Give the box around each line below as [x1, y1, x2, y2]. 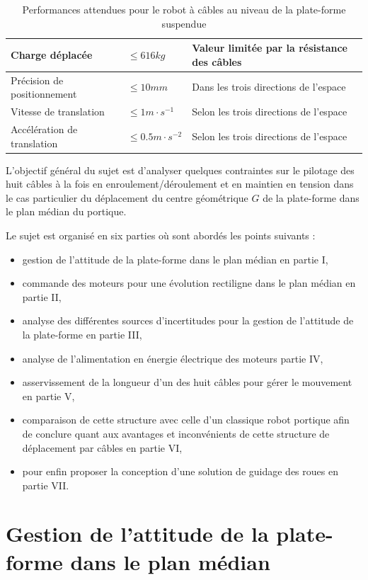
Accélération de [11, 121, 78, 136]
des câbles [192, 54, 242, 69]
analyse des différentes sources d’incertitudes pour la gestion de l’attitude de [22, 313, 354, 328]
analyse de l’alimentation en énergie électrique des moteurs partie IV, [22, 351, 323, 365]
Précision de [11, 72, 64, 87]
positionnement [11, 86, 77, 101]
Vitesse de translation [11, 104, 105, 119]
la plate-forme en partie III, [22, 326, 142, 341]
